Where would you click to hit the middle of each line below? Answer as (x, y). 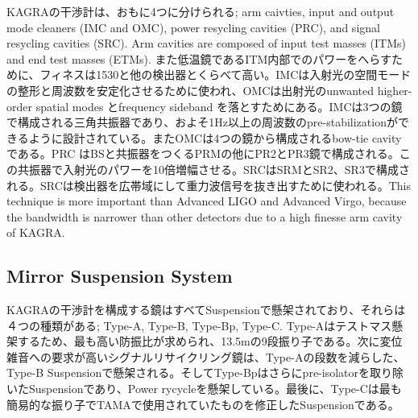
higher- (395, 90)
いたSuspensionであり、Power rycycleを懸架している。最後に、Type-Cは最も (204, 389)
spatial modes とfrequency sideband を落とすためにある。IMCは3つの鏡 (219, 106)
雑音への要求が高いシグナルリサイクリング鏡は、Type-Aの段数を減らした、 (206, 356)
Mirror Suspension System (120, 276)
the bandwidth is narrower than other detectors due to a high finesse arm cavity (205, 216)
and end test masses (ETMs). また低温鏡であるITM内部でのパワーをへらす (199, 58)
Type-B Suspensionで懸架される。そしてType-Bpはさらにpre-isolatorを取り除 (205, 372)
